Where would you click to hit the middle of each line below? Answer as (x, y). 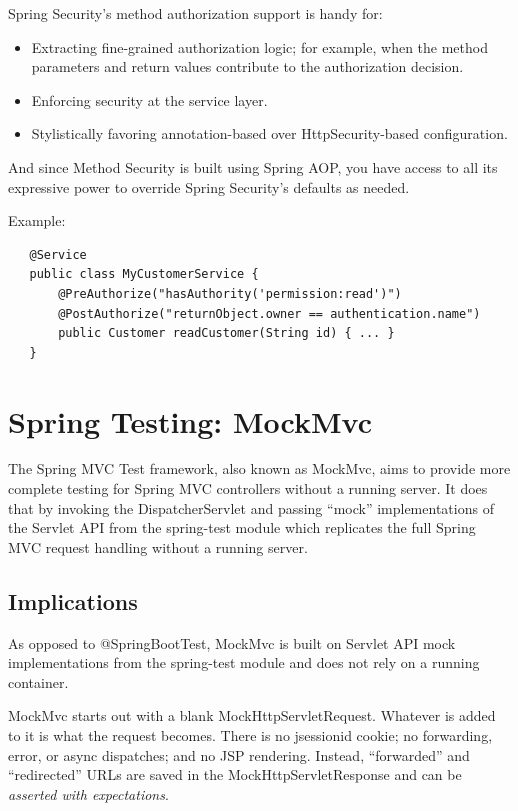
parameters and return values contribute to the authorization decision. (247, 66)
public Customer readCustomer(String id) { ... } (226, 333)
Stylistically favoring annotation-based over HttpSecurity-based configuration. (269, 133)
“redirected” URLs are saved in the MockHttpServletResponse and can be (235, 774)
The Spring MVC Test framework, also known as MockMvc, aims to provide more (259, 468)
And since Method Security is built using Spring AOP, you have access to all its (253, 166)
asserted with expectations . (88, 793)
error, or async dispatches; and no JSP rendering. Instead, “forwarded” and (239, 754)
